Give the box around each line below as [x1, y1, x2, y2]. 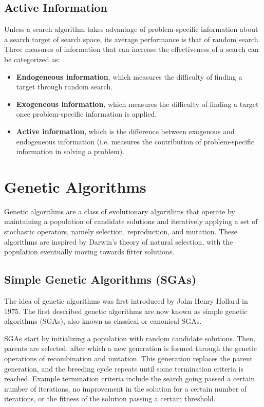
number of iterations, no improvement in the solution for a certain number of [4, 383, 247, 394]
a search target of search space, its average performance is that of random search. [4, 33, 260, 44]
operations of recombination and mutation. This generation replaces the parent [4, 353, 253, 363]
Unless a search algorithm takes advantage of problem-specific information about [4, 24, 258, 34]
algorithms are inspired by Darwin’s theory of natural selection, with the [4, 236, 233, 247]
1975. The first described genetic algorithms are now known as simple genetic [4, 305, 248, 316]
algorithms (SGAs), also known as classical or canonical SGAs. [4, 316, 202, 326]
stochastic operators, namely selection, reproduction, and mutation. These [4, 226, 237, 237]
